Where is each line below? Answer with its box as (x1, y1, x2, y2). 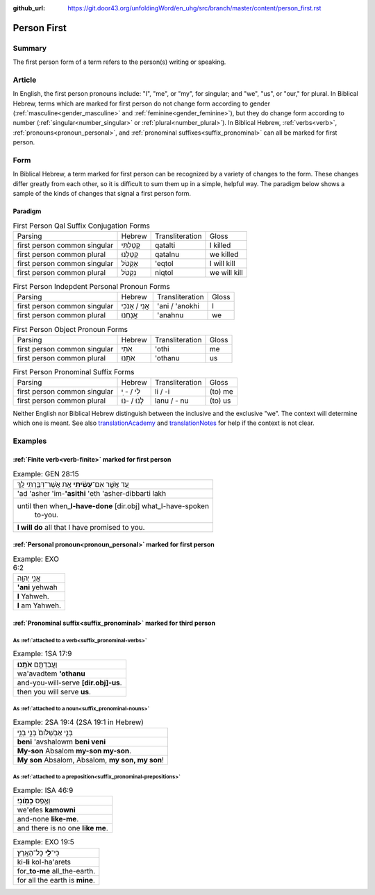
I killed (209, 240, 231, 250)
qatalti (154, 240, 176, 250)
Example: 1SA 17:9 (12, 649, 72, 659)
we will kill (209, 267, 243, 277)
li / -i (154, 387, 170, 396)
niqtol (154, 267, 174, 277)
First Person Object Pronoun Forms (12, 324, 128, 334)
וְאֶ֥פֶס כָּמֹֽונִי (17, 796, 51, 805)
